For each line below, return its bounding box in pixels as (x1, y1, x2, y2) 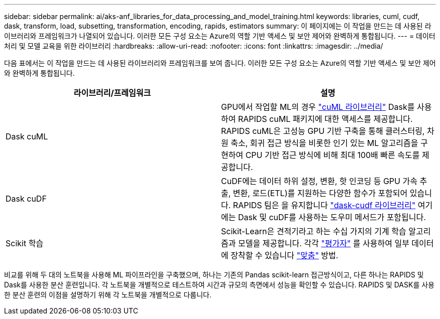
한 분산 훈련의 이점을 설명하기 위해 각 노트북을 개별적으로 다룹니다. (4, 290, 211, 299)
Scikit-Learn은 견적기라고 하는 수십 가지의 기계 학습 (221, 226, 406, 236)
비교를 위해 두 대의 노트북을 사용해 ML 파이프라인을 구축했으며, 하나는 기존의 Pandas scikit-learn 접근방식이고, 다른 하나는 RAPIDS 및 (4, 270, 424, 279)
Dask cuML (6, 131, 48, 141)
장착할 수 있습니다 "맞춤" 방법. (231, 250, 339, 260)
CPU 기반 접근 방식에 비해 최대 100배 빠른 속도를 (245, 150, 420, 160)
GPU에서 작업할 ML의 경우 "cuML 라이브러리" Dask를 (221, 102, 415, 112)
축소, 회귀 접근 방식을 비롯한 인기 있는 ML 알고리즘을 (231, 138, 418, 148)
